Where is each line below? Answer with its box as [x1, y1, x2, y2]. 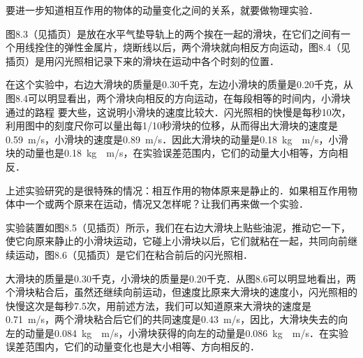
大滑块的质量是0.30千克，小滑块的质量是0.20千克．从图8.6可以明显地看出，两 [6, 271, 356, 285]
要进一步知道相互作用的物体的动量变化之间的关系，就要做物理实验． [6, 3, 318, 17]
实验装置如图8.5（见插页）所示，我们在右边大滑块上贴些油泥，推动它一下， [6, 220, 350, 234]
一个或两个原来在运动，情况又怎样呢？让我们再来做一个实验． [24, 196, 309, 211]
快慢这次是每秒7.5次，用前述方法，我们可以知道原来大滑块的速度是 [6, 298, 311, 313]
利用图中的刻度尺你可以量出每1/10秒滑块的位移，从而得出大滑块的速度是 [6, 118, 338, 133]
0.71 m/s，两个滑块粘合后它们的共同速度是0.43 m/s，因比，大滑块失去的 [6, 312, 339, 327]
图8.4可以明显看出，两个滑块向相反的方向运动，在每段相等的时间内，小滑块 [6, 90, 350, 105]
